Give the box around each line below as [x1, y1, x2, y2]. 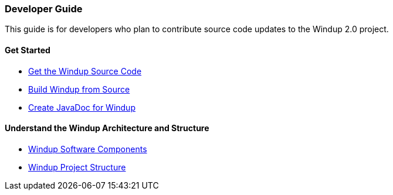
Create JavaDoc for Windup [28, 102, 135, 112]
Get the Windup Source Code [28, 66, 142, 76]
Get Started [5, 45, 50, 55]
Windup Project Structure [28, 162, 126, 172]
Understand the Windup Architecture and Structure [5, 123, 209, 134]
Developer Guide [5, 3, 83, 15]
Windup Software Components [28, 143, 147, 154]
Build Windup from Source [28, 84, 130, 94]
